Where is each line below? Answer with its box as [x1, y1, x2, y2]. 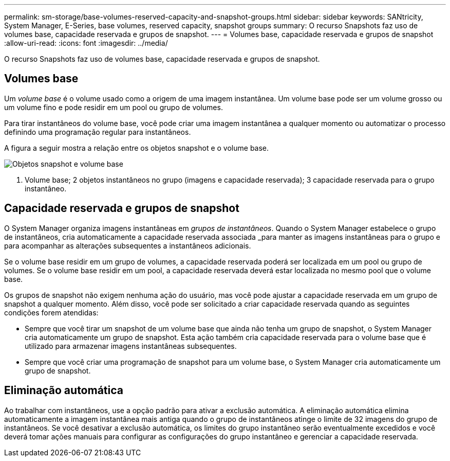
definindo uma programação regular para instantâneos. [4, 127, 191, 136]
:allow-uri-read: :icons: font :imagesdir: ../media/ [4, 39, 168, 47]
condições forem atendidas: [4, 308, 99, 317]
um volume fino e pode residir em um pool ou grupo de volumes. [4, 102, 223, 112]
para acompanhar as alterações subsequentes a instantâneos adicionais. [4, 241, 251, 250]
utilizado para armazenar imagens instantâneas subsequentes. [25, 341, 237, 350]
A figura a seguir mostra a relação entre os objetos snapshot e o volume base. [4, 143, 269, 152]
